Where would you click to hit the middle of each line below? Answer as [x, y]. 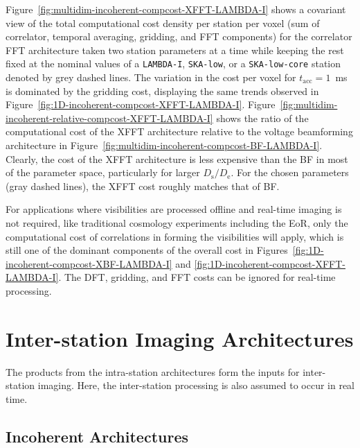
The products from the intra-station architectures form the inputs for [153, 371]
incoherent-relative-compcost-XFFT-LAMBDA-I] [109, 118]
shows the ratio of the [262, 118]
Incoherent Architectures [97, 436]
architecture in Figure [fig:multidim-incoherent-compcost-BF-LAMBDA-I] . [164, 145]
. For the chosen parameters [290, 172]
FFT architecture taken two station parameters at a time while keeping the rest [175, 50]
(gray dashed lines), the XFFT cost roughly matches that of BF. [143, 186]
